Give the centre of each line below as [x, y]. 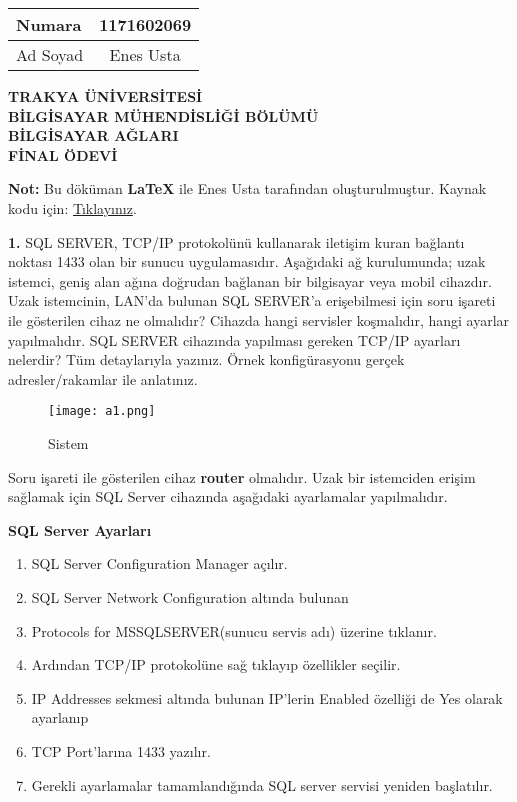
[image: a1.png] [102, 411]
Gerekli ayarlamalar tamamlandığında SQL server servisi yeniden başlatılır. [262, 784]
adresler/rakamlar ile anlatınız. [103, 378]
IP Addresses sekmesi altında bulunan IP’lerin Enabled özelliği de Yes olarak [267, 697]
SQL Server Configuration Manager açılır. [159, 563]
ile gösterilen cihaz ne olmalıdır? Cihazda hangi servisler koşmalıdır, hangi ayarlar [259, 319]
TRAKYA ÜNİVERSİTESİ [105, 96]
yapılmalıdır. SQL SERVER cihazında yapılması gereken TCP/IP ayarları [234, 339]
